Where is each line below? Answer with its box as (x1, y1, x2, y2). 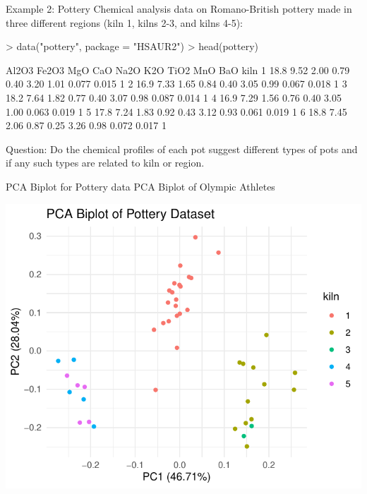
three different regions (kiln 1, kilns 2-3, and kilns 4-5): (6, 15, 243, 30)
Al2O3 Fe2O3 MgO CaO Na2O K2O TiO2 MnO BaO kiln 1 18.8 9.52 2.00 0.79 (6, 62, 350, 77)
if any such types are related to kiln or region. (6, 155, 205, 170)
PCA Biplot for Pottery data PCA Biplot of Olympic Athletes (6, 179, 275, 193)
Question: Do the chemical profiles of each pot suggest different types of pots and (6, 141, 358, 156)
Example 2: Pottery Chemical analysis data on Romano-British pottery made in (6, 1, 352, 16)
